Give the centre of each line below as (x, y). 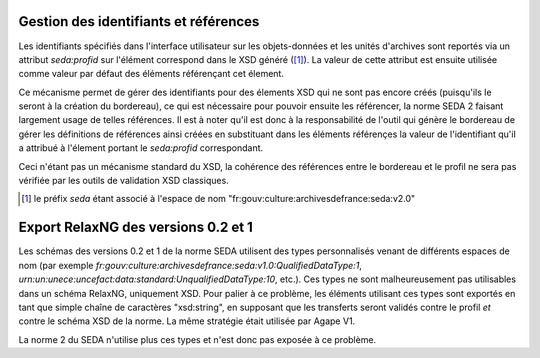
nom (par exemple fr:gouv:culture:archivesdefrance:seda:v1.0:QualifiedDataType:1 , (190, 265)
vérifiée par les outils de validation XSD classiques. (123, 181)
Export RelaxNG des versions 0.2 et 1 (136, 227)
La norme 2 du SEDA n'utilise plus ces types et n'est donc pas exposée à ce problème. (197, 339)
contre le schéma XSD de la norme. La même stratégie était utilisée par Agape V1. (187, 321)
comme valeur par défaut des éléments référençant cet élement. (151, 74)
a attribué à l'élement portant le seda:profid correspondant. (141, 148)
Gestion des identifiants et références (139, 21)
